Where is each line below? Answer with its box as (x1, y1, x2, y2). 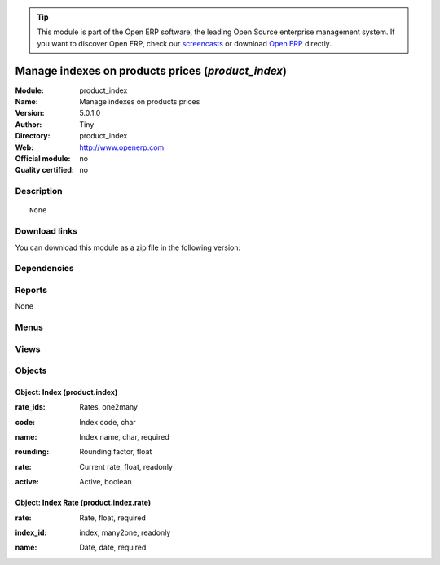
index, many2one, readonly (79, 528, 171, 537)
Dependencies (15, 263, 75, 274)
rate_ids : (15, 402, 46, 412)
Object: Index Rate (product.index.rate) (15, 497, 152, 508)
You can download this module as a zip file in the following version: (15, 243, 241, 252)
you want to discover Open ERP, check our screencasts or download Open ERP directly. (37, 38, 332, 48)
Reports (15, 284, 48, 296)
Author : (15, 119, 42, 129)
